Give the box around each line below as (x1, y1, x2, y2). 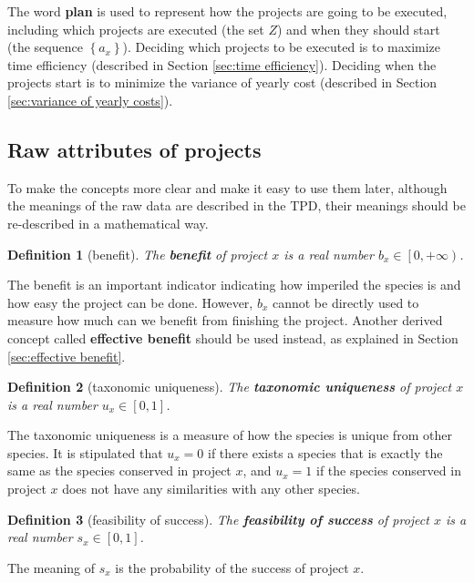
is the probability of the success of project (115, 557, 349, 577)
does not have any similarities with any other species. (62, 479, 360, 498)
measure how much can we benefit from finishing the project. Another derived (7, 311, 443, 330)
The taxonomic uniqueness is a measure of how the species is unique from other (7, 425, 452, 445)
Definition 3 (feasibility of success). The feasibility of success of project (7, 509, 429, 528)
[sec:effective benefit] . (7, 346, 126, 365)
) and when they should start (277, 19, 440, 38)
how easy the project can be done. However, (7, 292, 253, 312)
